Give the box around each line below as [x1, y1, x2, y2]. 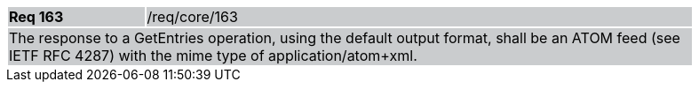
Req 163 [9, 8, 64, 26]
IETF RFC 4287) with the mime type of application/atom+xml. [9, 47, 417, 64]
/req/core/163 [147, 8, 238, 26]
